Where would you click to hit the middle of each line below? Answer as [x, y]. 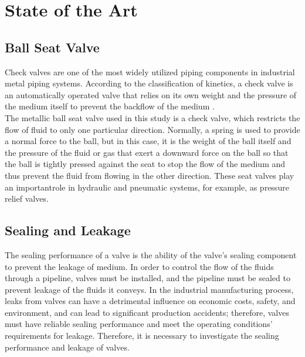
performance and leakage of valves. [67, 347]
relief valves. [27, 198]
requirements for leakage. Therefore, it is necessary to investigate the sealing [142, 336]
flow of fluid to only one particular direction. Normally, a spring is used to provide [152, 129]
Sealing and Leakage [68, 230]
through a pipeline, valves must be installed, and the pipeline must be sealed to [148, 278]
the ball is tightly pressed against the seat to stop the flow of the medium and [145, 164]
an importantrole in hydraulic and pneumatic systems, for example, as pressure [147, 187]
